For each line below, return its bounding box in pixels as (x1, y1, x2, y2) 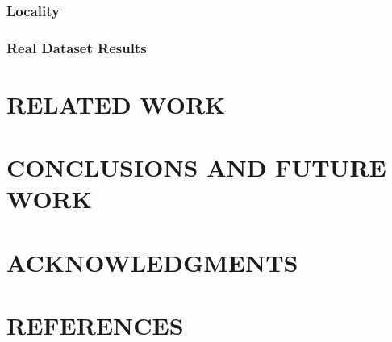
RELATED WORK (6, 87, 226, 120)
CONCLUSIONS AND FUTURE (6, 151, 386, 184)
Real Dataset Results (6, 37, 147, 57)
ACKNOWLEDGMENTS (6, 245, 298, 278)
